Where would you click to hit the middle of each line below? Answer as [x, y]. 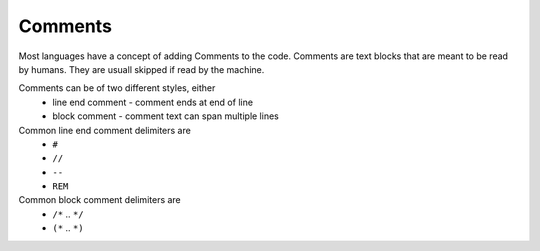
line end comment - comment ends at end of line [153, 102]
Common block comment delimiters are [100, 200]
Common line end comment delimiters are [105, 130]
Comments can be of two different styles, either [117, 88]
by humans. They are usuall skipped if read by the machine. [141, 69]
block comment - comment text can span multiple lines [165, 116]
